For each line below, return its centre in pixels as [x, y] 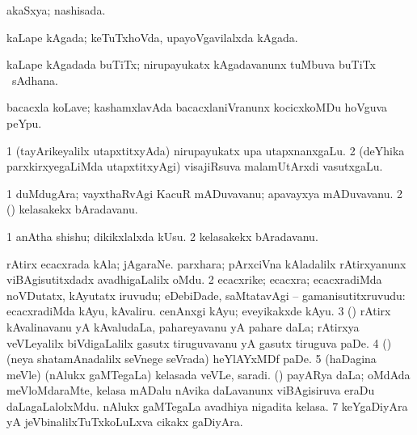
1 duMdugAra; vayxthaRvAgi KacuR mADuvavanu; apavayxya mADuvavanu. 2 [205, 193]
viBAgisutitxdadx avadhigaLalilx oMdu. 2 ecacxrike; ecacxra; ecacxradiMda [194, 279]
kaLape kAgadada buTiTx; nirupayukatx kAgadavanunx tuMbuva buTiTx [191, 64]
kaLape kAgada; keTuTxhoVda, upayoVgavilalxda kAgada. [152, 37]
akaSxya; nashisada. [56, 10]
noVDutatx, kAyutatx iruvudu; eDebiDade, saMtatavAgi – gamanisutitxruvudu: [206, 295]
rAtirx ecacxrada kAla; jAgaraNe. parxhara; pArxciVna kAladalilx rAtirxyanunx [206, 263]
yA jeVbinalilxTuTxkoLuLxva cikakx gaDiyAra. [125, 422]
